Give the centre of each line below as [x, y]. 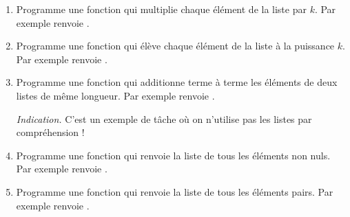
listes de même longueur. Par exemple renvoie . [115, 95]
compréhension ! [50, 132]
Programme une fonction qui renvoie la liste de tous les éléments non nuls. [173, 155]
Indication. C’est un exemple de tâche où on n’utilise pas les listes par [164, 118]
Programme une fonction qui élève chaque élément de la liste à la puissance [175, 46]
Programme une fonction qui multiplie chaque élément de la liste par [161, 9]
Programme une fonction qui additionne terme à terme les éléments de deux [177, 82]
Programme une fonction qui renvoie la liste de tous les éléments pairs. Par [175, 191]
